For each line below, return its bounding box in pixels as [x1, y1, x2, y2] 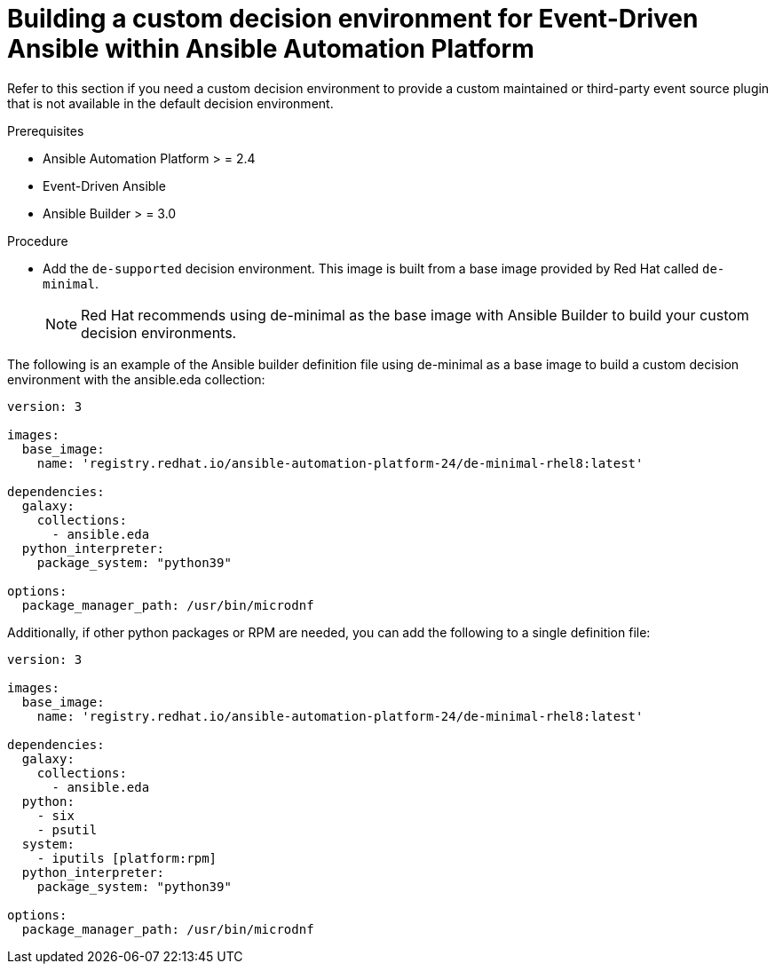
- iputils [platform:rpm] [36, 850, 217, 865]
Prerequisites [7, 122, 84, 138]
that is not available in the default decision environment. [7, 95, 334, 111]
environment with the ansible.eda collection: [7, 371, 265, 387]
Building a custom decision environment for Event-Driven [7, 4, 699, 34]
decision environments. [81, 323, 237, 342]
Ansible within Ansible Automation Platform [7, 34, 534, 64]
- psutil [36, 822, 98, 837]
